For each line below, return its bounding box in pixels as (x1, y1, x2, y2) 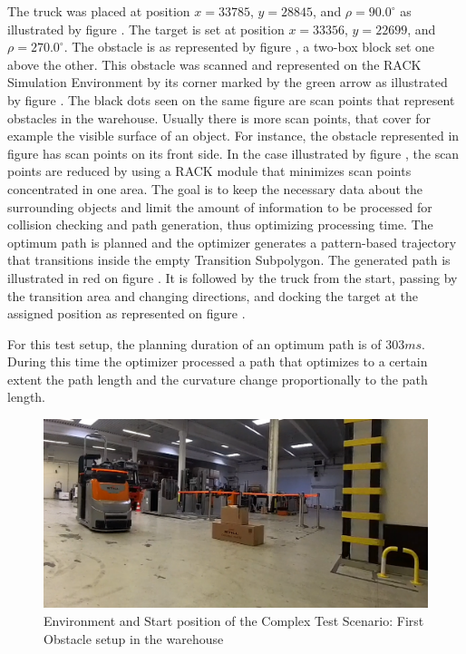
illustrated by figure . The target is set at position (7, 19, 285, 38)
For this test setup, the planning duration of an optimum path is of (7, 334, 382, 353)
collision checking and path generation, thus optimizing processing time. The (7, 215, 433, 234)
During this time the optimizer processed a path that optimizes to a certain (7, 352, 428, 371)
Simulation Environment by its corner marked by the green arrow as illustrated (7, 73, 448, 92)
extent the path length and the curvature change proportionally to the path (7, 369, 428, 388)
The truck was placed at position (7, 2, 190, 20)
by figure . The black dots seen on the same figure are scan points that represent (7, 90, 455, 109)
